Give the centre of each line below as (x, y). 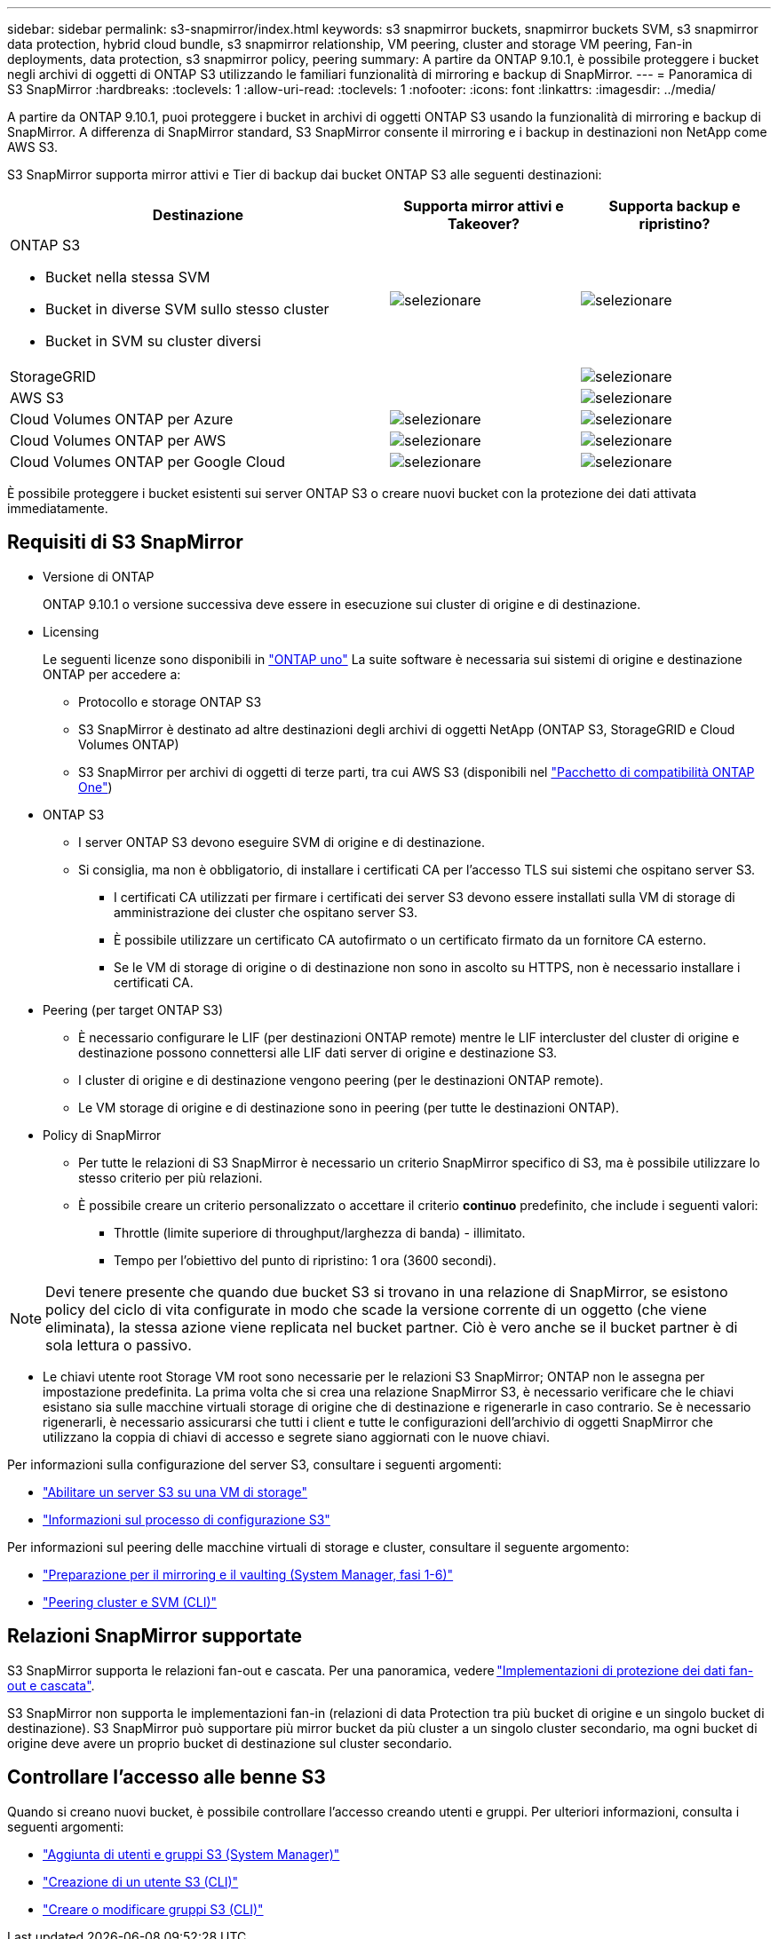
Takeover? (484, 224)
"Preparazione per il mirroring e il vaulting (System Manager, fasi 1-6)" (248, 1574)
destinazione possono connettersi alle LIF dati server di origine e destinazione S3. (318, 1052)
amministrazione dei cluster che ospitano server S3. (266, 912)
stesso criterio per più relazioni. (171, 1177)
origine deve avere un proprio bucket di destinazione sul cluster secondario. (230, 1743)
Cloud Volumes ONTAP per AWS (118, 440)
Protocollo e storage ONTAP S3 (170, 701)
